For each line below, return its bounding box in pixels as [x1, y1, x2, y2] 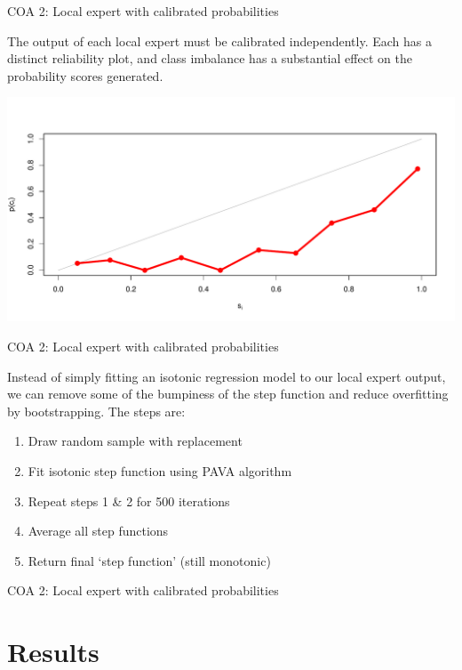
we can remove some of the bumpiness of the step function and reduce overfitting [7, 384, 449, 403]
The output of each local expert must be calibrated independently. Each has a [7, 31, 433, 50]
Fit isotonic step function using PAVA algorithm [28, 461, 292, 480]
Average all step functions [28, 521, 169, 540]
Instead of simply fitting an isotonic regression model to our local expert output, [7, 367, 446, 385]
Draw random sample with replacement [28, 432, 243, 450]
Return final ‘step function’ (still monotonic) [28, 551, 271, 569]
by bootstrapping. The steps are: [7, 401, 186, 420]
